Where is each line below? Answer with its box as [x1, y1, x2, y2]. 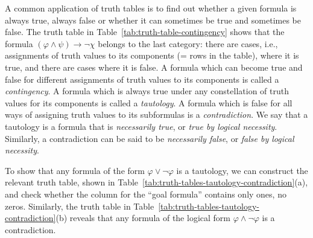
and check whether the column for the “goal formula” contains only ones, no [5, 187, 286, 200]
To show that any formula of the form [5, 164, 145, 176]
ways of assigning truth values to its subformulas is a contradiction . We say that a [5, 108, 308, 121]
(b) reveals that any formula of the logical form [55, 211, 230, 224]
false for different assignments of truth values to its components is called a [5, 72, 279, 85]
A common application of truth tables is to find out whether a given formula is [5, 2, 297, 14]
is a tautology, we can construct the [176, 164, 308, 176]
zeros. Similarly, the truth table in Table [5, 199, 154, 212]
